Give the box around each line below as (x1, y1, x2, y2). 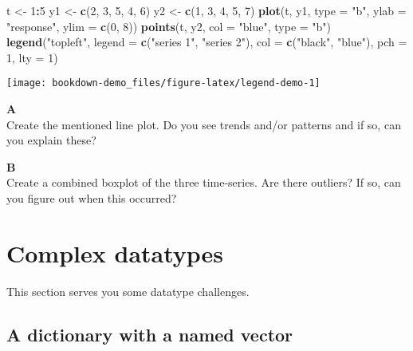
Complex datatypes (6, 236, 224, 269)
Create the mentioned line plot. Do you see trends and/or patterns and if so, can (6, 116, 401, 132)
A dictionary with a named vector (6, 321, 293, 346)
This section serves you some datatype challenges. (6, 282, 250, 299)
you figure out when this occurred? (6, 190, 177, 206)
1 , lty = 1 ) (6, 49, 58, 65)
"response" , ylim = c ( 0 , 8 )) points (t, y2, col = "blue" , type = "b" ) (6, 18, 332, 34)
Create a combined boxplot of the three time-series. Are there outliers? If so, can (6, 174, 401, 191)
